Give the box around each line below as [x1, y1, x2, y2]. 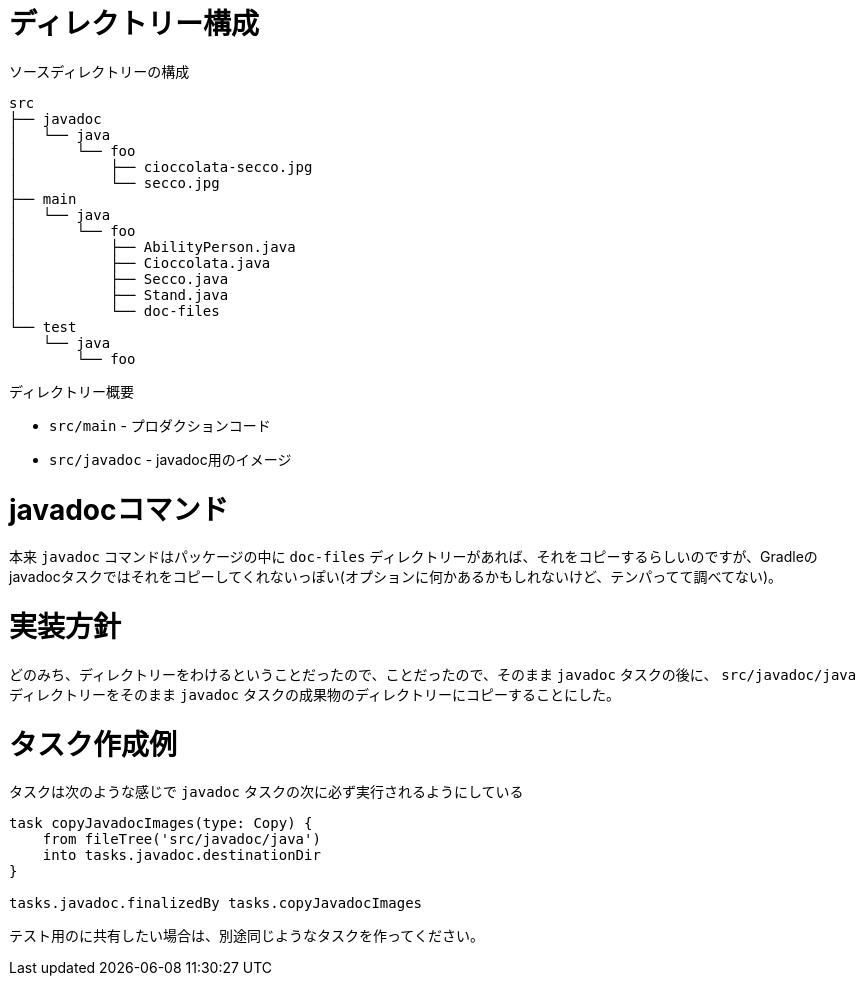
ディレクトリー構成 [9, 7, 260, 41]
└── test [9, 318, 77, 335]
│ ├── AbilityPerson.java [9, 238, 296, 255]
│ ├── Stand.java [9, 286, 229, 303]
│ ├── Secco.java [9, 270, 229, 287]
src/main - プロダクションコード [49, 416, 271, 434]
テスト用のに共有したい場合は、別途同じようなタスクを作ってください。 [9, 927, 484, 945]
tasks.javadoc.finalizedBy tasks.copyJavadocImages [9, 895, 423, 912]
